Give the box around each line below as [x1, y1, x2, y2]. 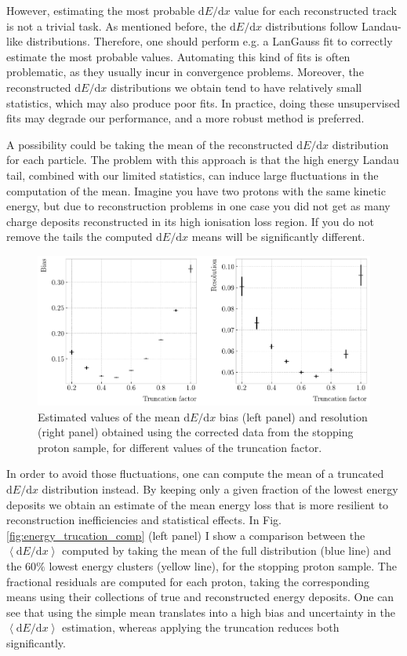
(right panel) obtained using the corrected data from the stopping [38, 424, 354, 440]
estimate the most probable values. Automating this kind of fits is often [6, 48, 351, 64]
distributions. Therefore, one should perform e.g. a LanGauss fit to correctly [26, 33, 393, 49]
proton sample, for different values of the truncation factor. [38, 439, 322, 455]
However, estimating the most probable [6, 2, 195, 18]
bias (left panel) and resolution [219, 408, 368, 425]
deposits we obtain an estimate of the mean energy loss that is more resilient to [6, 496, 389, 512]
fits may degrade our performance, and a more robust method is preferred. [6, 110, 365, 126]
